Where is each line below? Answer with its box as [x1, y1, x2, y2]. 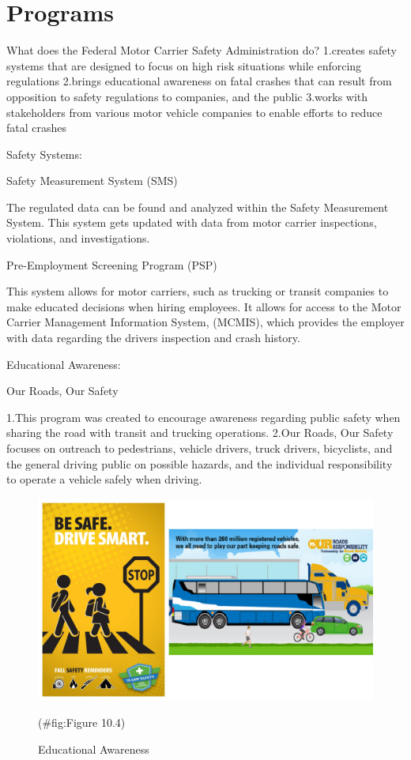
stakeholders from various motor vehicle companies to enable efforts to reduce [6, 103, 383, 120]
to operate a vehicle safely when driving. [6, 471, 202, 487]
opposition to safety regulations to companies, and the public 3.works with [6, 88, 368, 104]
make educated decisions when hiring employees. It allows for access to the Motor [6, 298, 402, 314]
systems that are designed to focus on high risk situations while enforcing [6, 57, 362, 73]
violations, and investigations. [6, 230, 150, 246]
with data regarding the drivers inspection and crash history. [6, 329, 300, 346]
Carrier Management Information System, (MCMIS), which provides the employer [6, 314, 405, 330]
